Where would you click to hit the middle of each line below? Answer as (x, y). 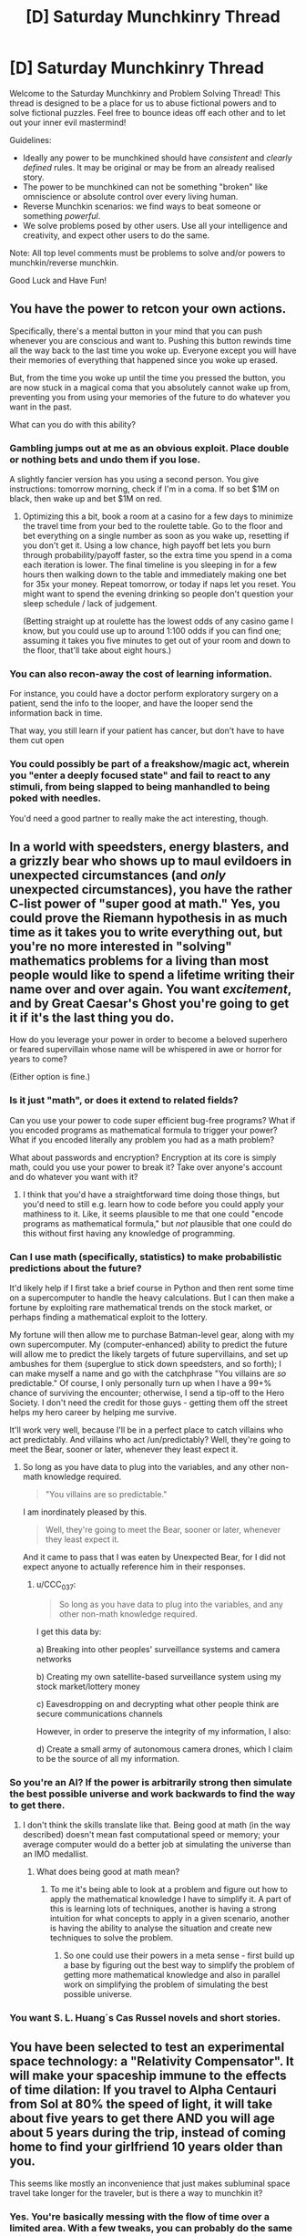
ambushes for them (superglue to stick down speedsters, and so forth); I (146, 1364)
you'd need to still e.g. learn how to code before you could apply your (153, 1204)
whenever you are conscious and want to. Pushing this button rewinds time (150, 340)
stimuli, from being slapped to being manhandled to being (140, 787)
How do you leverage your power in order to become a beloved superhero (148, 1040)
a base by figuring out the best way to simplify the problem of (179, 1965)
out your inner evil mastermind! (68, 122)
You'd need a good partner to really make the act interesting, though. (139, 818)
